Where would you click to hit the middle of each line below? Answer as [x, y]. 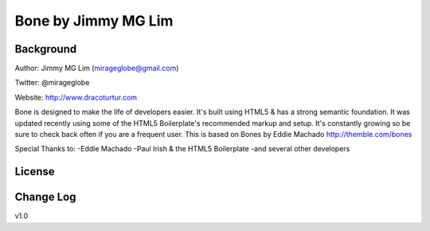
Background [46, 49]
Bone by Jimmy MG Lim [94, 21]
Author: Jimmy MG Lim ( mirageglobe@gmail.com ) [97, 69]
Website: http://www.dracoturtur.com [76, 97]
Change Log [45, 197]
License [35, 172]
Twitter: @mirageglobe [52, 83]
